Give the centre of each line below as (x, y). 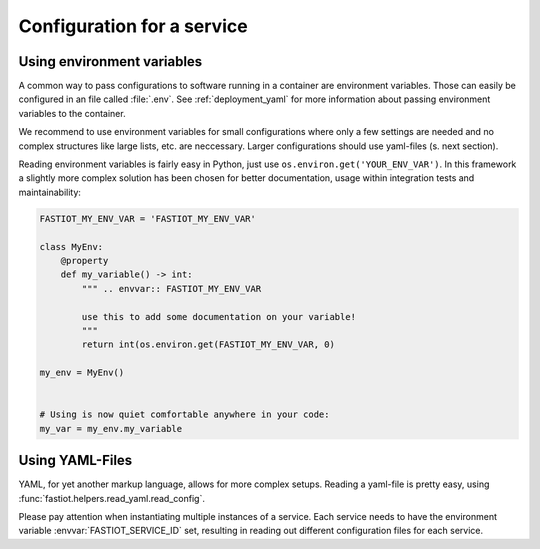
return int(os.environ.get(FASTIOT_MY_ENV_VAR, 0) (208, 344)
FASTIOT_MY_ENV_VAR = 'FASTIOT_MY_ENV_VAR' (148, 218)
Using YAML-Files (75, 460)
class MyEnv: (71, 246)
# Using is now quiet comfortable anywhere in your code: (184, 414)
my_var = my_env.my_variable (111, 428)
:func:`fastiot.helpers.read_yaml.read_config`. (111, 498)
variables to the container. (72, 113)
